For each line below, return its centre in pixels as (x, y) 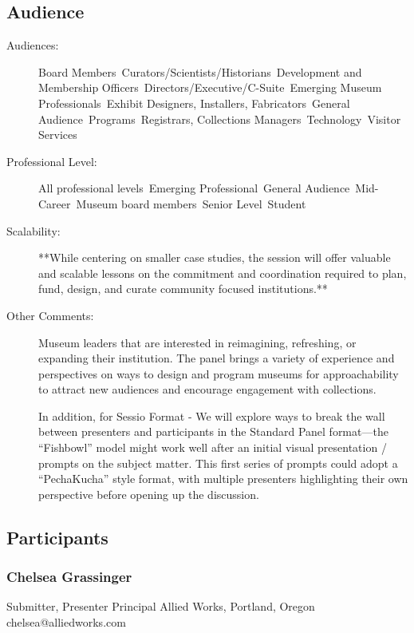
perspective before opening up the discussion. (149, 494)
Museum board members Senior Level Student (191, 203)
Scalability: (34, 230)
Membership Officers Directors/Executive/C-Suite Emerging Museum (210, 87)
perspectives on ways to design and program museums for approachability (219, 373)
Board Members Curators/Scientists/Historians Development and (200, 71)
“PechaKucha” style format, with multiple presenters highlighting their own (223, 479)
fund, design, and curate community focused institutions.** (183, 289)
